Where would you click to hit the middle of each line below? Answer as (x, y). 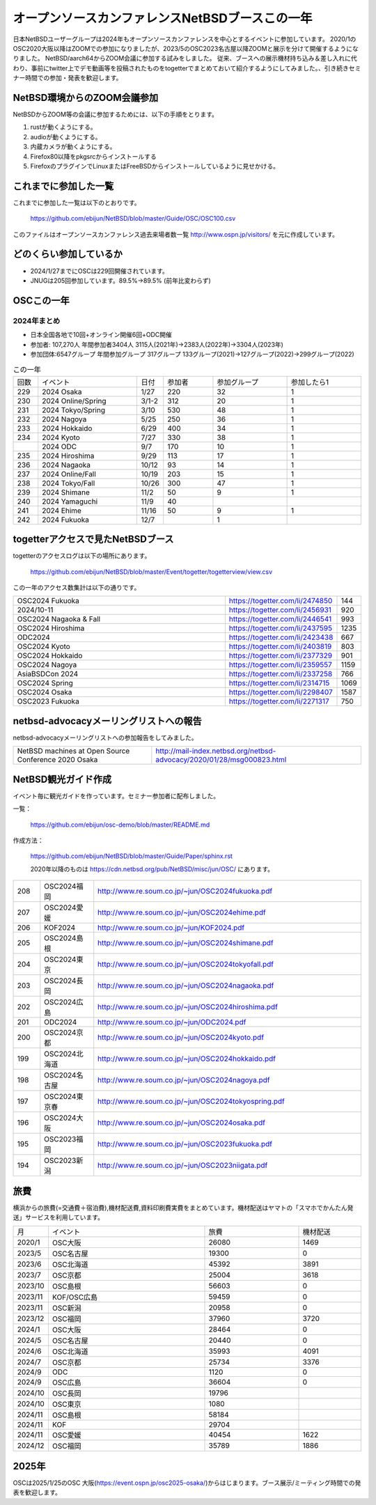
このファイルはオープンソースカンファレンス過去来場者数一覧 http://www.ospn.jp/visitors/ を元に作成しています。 (176, 234)
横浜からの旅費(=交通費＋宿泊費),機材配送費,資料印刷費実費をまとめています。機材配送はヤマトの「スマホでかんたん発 (183, 1208)
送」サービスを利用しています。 (58, 1217)
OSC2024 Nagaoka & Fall (59, 619)
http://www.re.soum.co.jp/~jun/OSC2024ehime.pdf (182, 912)
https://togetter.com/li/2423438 (281, 637)
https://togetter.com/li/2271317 (279, 701)
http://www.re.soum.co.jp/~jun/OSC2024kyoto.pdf (181, 1038)
